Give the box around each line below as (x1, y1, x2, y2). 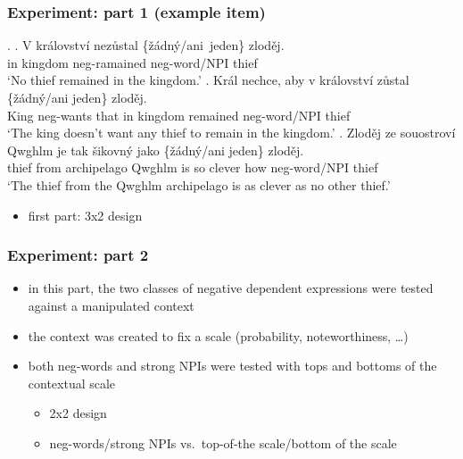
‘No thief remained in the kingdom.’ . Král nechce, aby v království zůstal (7, 71, 409, 89)
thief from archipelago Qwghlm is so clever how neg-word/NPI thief (7, 158, 378, 177)
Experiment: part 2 (7, 244, 149, 266)
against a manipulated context (28, 296, 194, 314)
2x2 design (49, 404, 107, 422)
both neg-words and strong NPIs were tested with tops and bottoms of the (28, 356, 437, 375)
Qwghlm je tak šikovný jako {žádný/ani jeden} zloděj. (7, 140, 304, 159)
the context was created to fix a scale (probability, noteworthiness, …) (28, 326, 409, 345)
